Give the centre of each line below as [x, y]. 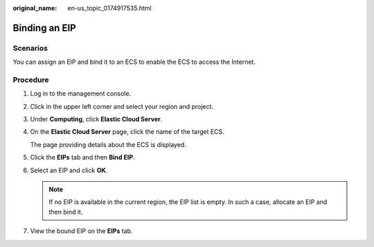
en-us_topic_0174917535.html [109, 8]
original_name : [35, 8]
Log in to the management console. [81, 94]
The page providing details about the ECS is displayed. [108, 144]
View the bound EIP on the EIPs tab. [81, 231]
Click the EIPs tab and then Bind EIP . [82, 157]
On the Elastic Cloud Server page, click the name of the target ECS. [127, 132]
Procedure [31, 80]
